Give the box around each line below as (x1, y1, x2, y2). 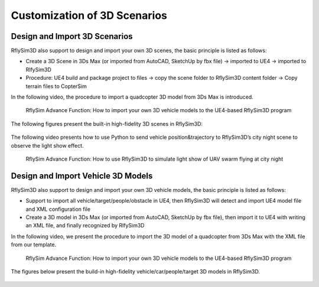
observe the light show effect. (11, 142, 84, 149)
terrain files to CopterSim (25, 83, 87, 90)
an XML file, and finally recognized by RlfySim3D (25, 222, 145, 229)
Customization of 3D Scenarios (11, 9, 168, 22)
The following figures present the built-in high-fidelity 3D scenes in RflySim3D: (11, 120, 203, 127)
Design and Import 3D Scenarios (11, 31, 133, 41)
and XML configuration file (25, 206, 91, 213)
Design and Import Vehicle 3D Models (11, 171, 153, 181)
